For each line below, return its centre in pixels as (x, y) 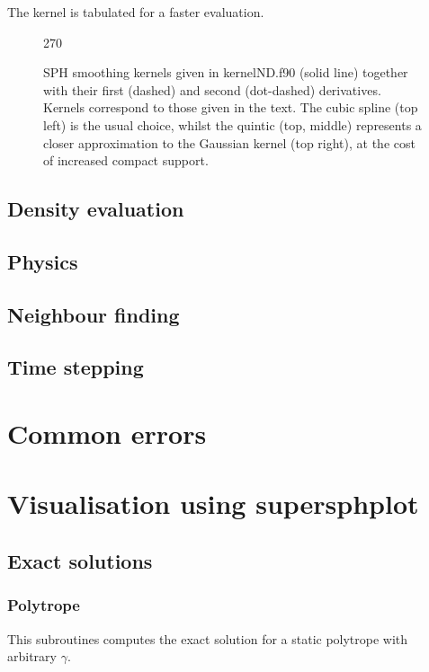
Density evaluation (96, 209)
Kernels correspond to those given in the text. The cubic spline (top (231, 107)
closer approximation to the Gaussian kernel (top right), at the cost (229, 142)
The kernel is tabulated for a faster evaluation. (136, 12)
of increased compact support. (126, 160)
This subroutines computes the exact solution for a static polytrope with (208, 638)
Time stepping (76, 367)
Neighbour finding (94, 314)
